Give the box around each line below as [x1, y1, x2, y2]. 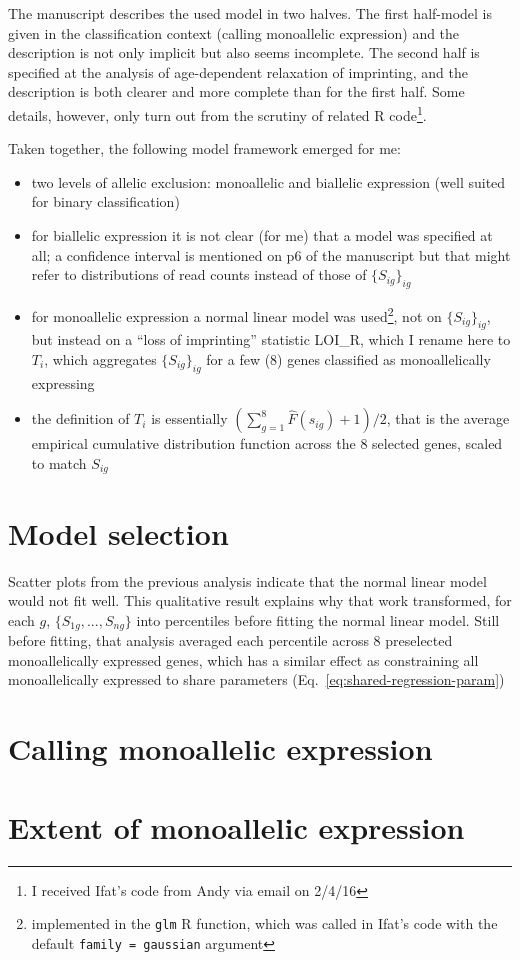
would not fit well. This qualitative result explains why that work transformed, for [8, 590, 512, 611]
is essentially [151, 408, 228, 429]
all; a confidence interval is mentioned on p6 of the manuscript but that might [31, 244, 511, 265]
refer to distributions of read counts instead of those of [31, 264, 367, 285]
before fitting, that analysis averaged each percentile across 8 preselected [8, 630, 453, 651]
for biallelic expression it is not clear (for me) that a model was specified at [31, 225, 493, 245]
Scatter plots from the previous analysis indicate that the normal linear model [8, 570, 487, 591]
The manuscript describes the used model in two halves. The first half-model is [8, 3, 493, 23]
